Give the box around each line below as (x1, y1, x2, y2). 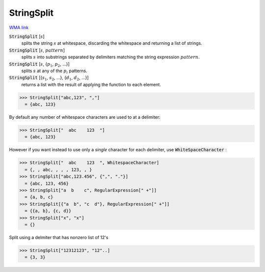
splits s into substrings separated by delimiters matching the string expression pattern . (21, 54, 200, 60)
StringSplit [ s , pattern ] (9, 47, 65, 53)
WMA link (9, 25, 29, 30)
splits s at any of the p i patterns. (21, 68, 87, 75)
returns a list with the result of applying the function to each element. (21, 82, 161, 87)
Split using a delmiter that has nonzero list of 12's (9, 234, 108, 240)
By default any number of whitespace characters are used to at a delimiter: (9, 114, 160, 120)
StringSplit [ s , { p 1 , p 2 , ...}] (9, 61, 70, 68)
